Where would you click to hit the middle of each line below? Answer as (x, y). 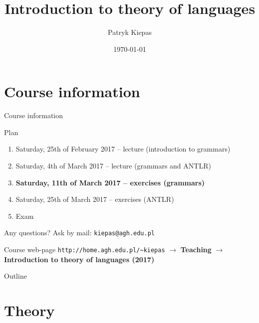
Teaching (196, 249)
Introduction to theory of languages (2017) (79, 259)
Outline (15, 276)
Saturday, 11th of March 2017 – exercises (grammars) (110, 182)
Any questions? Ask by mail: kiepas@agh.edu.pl (79, 233)
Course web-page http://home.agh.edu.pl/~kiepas (85, 249)
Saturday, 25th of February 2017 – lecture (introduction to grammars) (123, 149)
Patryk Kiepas (130, 32)
